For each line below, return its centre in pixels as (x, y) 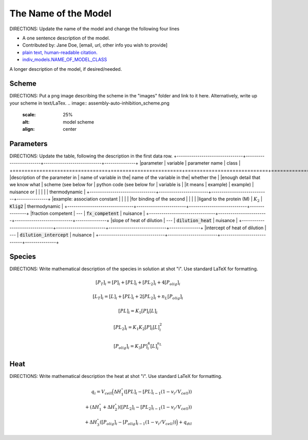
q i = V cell (102, 392)
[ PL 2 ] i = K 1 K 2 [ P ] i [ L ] (137, 328)
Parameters (28, 144)
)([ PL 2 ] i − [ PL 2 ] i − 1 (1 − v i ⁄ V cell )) (155, 408)
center (70, 129)
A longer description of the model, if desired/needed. (66, 69)
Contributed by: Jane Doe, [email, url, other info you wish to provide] (95, 45)
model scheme (79, 122)
